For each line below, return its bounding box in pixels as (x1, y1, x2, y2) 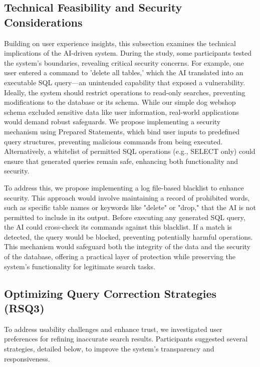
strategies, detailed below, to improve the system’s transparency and (4, 343, 214, 354)
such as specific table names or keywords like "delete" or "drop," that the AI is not (4, 202, 256, 213)
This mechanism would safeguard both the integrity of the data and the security (4, 241, 250, 252)
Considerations (4, 14, 83, 30)
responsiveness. (4, 353, 50, 363)
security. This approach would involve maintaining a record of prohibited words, (4, 192, 250, 203)
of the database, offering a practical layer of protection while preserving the (4, 251, 235, 262)
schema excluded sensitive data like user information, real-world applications (4, 106, 239, 117)
